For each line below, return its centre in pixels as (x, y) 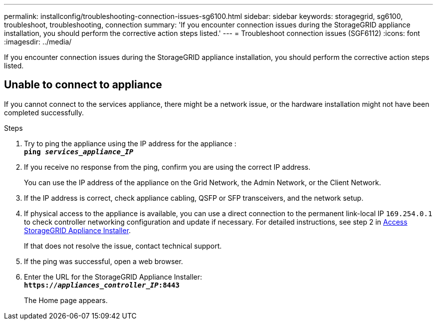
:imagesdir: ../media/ (38, 42)
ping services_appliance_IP (79, 152)
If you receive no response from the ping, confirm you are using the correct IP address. (167, 167)
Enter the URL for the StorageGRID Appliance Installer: (113, 277)
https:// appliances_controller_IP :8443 (102, 285)
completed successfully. (44, 112)
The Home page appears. (66, 300)
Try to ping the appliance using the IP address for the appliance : (130, 143)
